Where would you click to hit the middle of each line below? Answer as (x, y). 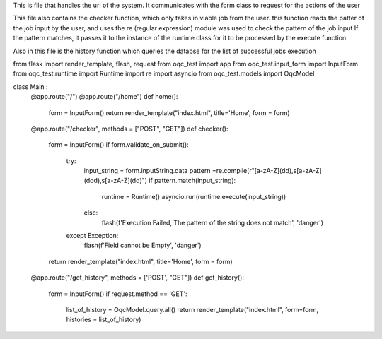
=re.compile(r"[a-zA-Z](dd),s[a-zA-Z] (267, 171)
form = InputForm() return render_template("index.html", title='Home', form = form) (169, 112)
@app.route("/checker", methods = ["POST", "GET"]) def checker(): (129, 129)
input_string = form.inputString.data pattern (147, 171)
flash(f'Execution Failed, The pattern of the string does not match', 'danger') (213, 222)
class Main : (31, 87)
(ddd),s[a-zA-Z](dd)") (116, 181)
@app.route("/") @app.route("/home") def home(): (104, 97)
